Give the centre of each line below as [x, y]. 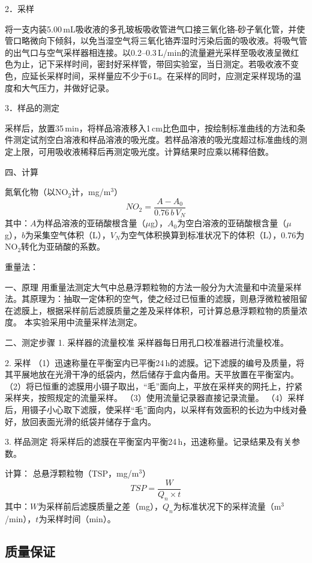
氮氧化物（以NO [37, 192]
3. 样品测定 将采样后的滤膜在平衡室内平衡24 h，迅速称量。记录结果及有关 [148, 441]
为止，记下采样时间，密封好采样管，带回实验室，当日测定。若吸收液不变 [156, 64]
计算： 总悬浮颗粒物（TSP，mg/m [72, 473]
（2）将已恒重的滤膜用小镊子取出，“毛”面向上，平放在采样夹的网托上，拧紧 [154, 386]
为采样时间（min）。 [77, 518]
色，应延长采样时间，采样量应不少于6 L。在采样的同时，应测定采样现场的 [149, 75]
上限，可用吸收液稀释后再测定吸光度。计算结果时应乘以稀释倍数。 [143, 151]
